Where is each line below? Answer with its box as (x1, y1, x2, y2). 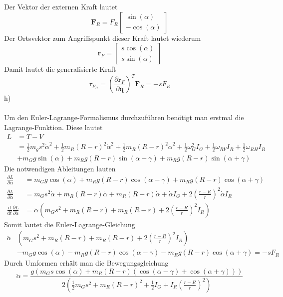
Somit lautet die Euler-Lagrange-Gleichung (4, 219, 135, 229)
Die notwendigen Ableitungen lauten (4, 163, 116, 173)
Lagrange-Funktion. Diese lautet (4, 122, 103, 133)
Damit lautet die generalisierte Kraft (4, 64, 116, 74)
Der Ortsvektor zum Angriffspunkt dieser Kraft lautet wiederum (4, 32, 201, 43)
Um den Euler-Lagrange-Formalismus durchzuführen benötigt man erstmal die (4, 112, 244, 123)
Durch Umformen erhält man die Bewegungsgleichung (4, 258, 169, 268)
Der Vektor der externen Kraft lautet (4, 1, 118, 11)
